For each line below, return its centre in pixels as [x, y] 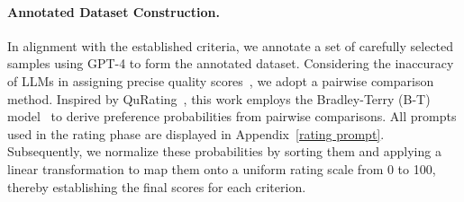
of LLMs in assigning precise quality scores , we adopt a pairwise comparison [221, 80]
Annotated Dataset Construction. [114, 11]
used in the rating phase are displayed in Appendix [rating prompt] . [196, 133]
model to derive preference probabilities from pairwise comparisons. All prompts [232, 116]
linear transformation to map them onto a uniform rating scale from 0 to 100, [222, 168]
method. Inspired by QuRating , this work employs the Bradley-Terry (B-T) [219, 98]
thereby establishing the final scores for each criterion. [157, 186]
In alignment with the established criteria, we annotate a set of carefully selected [231, 45]
